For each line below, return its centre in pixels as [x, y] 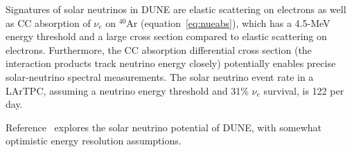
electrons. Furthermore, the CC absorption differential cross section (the [159, 49]
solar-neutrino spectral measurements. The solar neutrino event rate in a [160, 76]
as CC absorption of [48, 22]
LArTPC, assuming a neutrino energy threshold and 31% [127, 90]
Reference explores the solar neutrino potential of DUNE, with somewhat [164, 127]
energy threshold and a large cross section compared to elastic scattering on [166, 36]
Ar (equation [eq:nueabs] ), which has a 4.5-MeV [228, 22]
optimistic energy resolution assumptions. [94, 141]
